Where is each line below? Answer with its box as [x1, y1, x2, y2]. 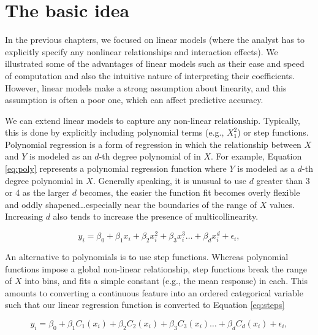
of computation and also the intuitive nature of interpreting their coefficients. [5, 69, 295, 82]
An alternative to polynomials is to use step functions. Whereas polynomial [5, 250, 289, 263]
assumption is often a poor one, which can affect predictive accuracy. [5, 93, 263, 106]
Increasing [5, 210, 43, 223]
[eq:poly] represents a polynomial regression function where [5, 162, 227, 175]
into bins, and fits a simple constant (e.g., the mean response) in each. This [25, 274, 308, 287]
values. [270, 198, 295, 210]
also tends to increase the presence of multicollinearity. [53, 210, 259, 223]
